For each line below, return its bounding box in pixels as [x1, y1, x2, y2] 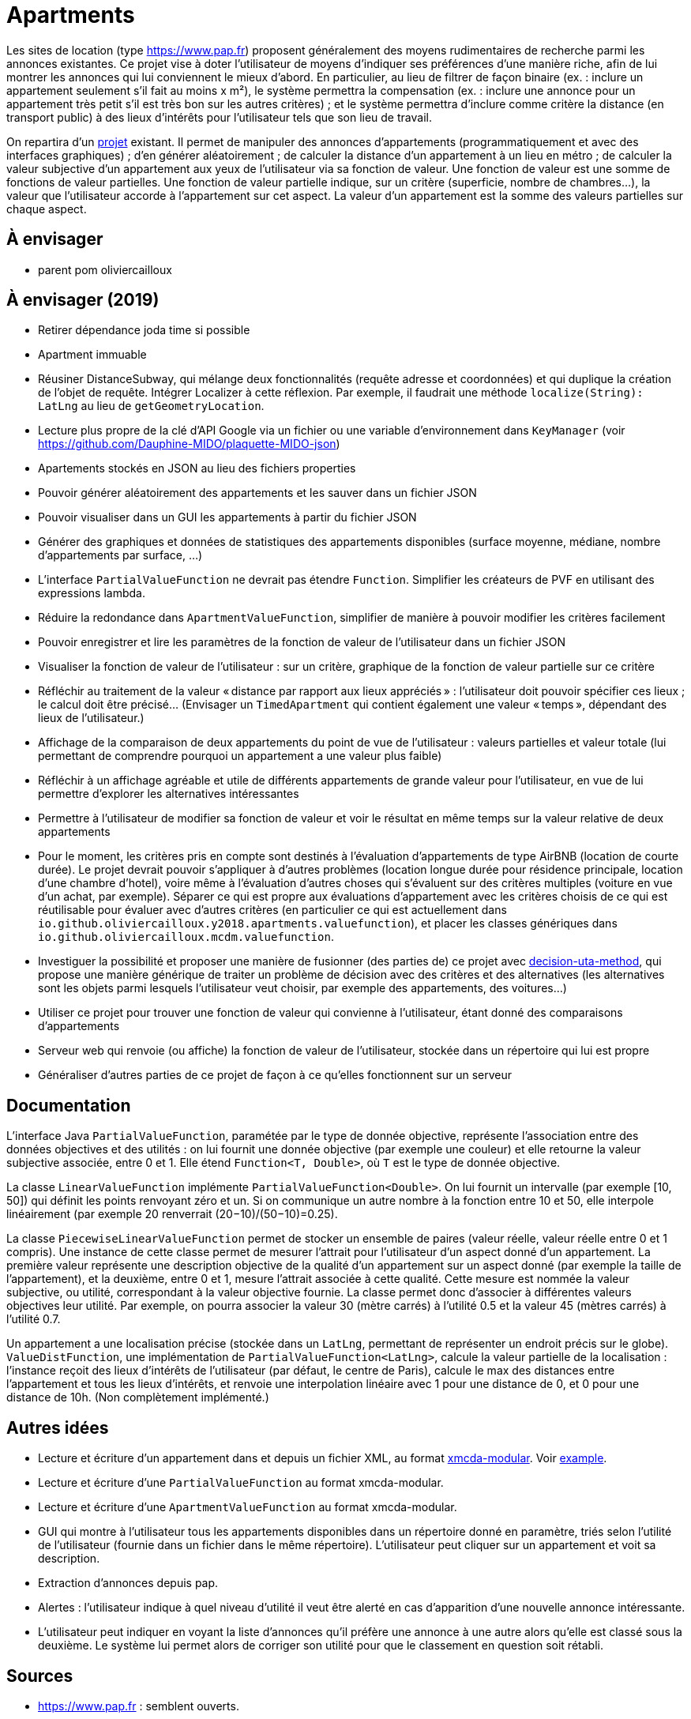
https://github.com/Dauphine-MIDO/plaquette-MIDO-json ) [38, 437, 340, 451]
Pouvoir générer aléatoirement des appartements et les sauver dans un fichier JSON [38, 486, 477, 500]
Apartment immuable [38, 348, 147, 362]
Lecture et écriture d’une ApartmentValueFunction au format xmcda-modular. [38, 1500, 457, 1514]
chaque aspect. [6, 201, 87, 216]
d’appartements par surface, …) [38, 548, 203, 562]
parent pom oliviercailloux [38, 262, 172, 276]
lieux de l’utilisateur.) [38, 711, 145, 725]
